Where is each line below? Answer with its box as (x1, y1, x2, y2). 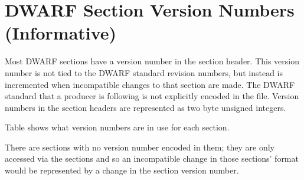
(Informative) (5, 21, 117, 45)
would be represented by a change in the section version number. (5, 164, 239, 176)
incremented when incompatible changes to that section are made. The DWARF (5, 78, 295, 90)
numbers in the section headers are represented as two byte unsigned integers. (5, 101, 286, 113)
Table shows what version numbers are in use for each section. (5, 121, 230, 133)
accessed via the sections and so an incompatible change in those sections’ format (5, 152, 299, 165)
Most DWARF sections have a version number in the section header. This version (5, 55, 300, 67)
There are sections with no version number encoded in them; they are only (5, 140, 274, 153)
